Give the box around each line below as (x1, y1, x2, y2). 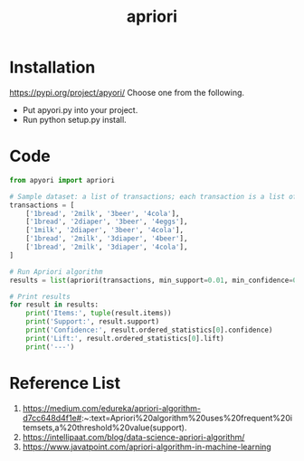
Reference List (9, 372, 120, 393)
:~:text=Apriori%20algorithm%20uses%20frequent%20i (81, 412, 292, 423)
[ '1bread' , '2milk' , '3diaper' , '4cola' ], (25, 242, 188, 251)
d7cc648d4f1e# (22, 412, 82, 423)
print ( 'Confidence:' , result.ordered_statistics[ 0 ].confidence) (25, 325, 273, 334)
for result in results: (9, 300, 100, 309)
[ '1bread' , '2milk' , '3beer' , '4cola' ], (25, 209, 180, 218)
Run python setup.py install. (22, 114, 127, 125)
